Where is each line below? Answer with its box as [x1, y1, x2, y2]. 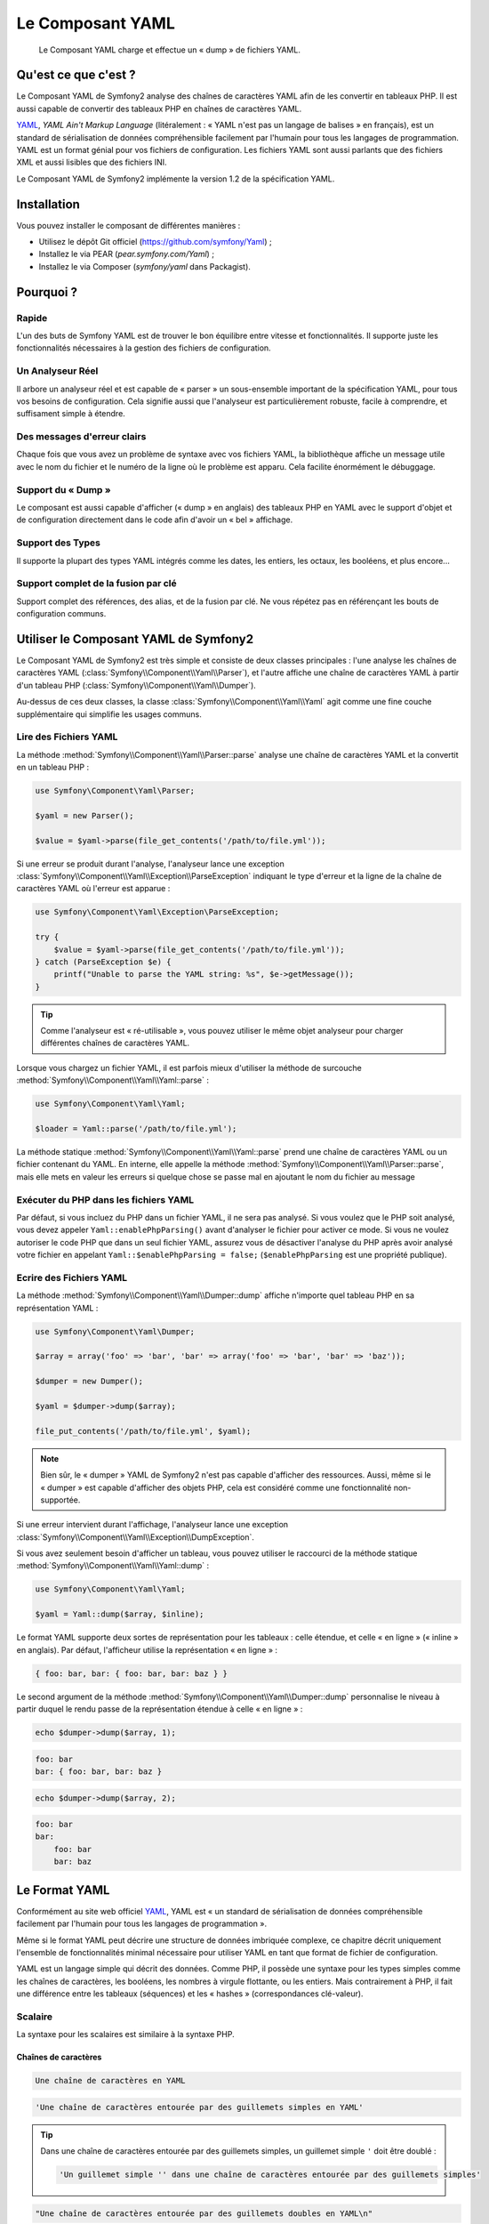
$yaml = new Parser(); [35, 810, 134, 820]
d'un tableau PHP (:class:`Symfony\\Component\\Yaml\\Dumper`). [16, 680, 257, 690]
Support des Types [16, 536, 101, 549]
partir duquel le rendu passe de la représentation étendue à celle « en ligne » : [16, 1704, 303, 1714]
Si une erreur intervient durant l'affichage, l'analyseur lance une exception [16, 1519, 289, 1530]
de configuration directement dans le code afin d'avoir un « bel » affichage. [16, 514, 293, 525]
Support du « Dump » [16, 483, 111, 496]
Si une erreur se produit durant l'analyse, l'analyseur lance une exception [16, 858, 285, 869]
